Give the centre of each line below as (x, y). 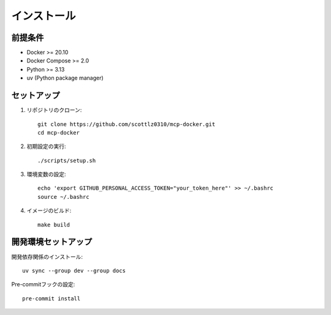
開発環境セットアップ (51, 242)
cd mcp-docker (59, 132)
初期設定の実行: (47, 146)
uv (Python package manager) (65, 78)
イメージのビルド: (49, 210)
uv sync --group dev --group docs (74, 270)
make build (54, 224)
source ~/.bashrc (63, 197)
